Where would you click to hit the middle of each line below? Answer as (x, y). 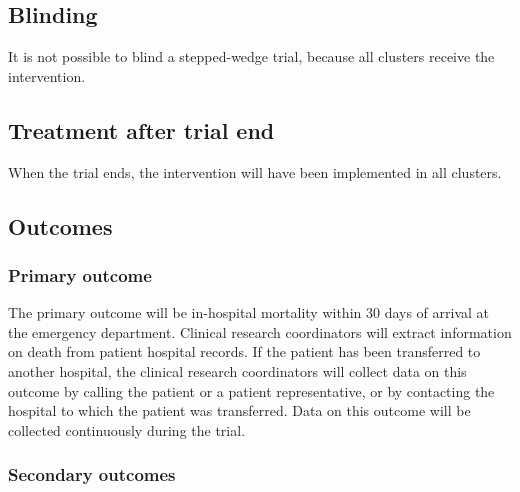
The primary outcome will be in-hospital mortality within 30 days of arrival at (249, 312)
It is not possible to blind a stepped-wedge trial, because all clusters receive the (251, 56)
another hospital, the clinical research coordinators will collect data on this (237, 370)
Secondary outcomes (92, 474)
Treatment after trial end (141, 129)
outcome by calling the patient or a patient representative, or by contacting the (251, 390)
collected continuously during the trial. (127, 429)
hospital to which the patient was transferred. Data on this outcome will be (239, 410)
